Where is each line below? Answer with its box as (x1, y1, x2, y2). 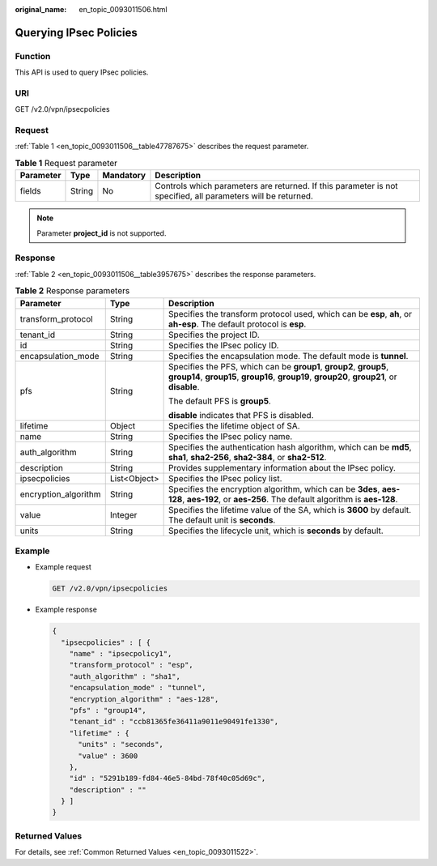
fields (19, 186, 41, 197)
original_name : (15, 5, 67, 14)
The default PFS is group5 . (168, 395, 271, 407)
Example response (35, 604, 97, 615)
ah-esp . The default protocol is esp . (168, 318, 307, 330)
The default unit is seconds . (168, 514, 276, 526)
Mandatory (102, 170, 146, 181)
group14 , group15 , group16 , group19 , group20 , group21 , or (168, 371, 397, 382)
